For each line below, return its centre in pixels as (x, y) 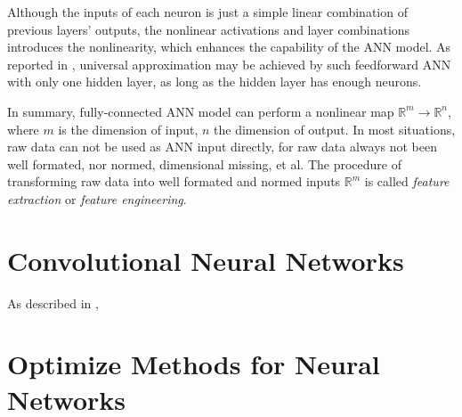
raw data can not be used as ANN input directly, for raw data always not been (222, 147)
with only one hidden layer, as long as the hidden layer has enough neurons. (215, 82)
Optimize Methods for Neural (194, 364)
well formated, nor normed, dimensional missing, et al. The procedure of (204, 164)
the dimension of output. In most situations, (335, 129)
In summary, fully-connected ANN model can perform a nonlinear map (201, 111)
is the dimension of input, (128, 129)
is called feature (407, 181)
